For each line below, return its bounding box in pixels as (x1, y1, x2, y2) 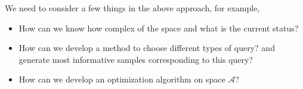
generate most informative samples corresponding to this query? (18, 53, 253, 65)
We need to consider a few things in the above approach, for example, (5, 2, 260, 14)
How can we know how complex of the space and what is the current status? (18, 21, 299, 34)
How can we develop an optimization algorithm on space (18, 73, 225, 85)
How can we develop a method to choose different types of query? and (18, 42, 275, 54)
